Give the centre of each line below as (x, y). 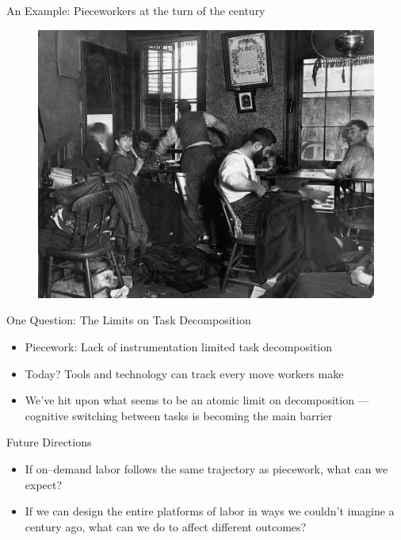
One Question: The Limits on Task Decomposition (129, 320)
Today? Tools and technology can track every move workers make (184, 373)
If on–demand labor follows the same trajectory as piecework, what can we (206, 469)
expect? (44, 484)
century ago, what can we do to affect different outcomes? (166, 526)
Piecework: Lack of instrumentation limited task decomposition (179, 347)
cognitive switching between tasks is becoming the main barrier (179, 415)
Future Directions (49, 442)
